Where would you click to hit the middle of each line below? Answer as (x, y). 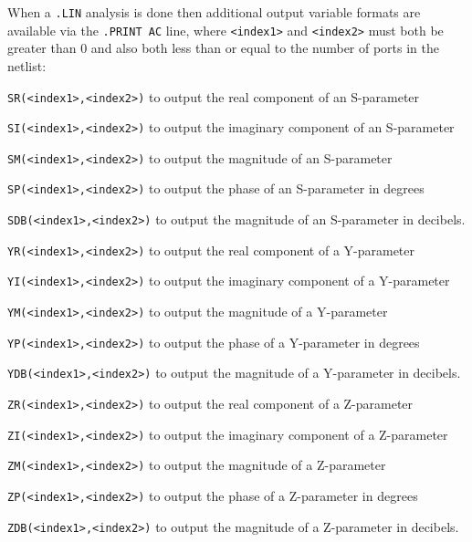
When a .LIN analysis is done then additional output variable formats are (214, 12)
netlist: (27, 65)
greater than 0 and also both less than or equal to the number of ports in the (224, 48)
